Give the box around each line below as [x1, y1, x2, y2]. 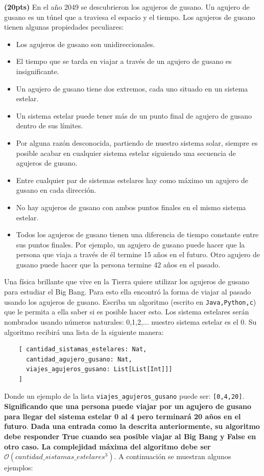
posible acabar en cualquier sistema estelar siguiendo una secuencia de [16, 147, 236, 158]
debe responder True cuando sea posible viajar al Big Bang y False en [4, 430, 256, 441]
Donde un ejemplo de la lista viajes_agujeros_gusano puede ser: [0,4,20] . [4, 391, 245, 401]
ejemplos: [4, 462, 33, 473]
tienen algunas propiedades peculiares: [4, 21, 124, 32]
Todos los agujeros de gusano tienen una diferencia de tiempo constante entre [16, 229, 259, 240]
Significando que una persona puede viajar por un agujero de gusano [4, 401, 251, 412]
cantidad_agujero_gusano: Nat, [26, 355, 132, 363]
